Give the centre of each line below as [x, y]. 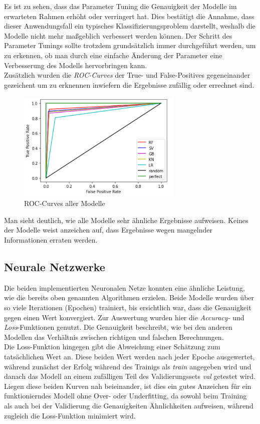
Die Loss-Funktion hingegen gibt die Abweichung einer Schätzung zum [112, 347]
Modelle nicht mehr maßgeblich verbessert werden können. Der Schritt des [118, 35]
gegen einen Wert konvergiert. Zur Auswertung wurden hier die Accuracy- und [124, 317]
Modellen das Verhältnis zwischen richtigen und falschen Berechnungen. [114, 337]
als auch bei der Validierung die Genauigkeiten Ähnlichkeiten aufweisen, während [129, 405]
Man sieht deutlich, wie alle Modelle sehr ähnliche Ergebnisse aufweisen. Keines [126, 220]
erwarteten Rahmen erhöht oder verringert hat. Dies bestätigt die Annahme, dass [129, 16]
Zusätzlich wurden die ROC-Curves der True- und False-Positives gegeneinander [127, 75]
